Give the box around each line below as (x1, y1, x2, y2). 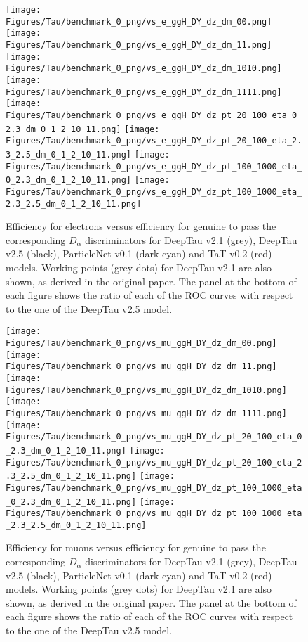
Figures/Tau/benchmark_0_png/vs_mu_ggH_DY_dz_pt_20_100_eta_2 (6, 457, 302, 468)
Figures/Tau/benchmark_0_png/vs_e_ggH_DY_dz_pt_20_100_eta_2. (6, 136, 302, 146)
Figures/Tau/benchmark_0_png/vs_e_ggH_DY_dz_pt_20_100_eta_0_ (6, 110, 302, 120)
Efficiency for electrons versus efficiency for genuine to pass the (6, 219, 276, 233)
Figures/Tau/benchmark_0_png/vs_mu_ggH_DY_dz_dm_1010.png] (6, 385, 287, 395)
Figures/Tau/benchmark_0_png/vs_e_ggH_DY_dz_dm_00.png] (6, 16, 272, 27)
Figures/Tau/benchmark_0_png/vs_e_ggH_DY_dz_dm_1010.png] (6, 63, 282, 74)
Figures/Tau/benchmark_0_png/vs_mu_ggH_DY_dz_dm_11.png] (6, 361, 277, 372)
